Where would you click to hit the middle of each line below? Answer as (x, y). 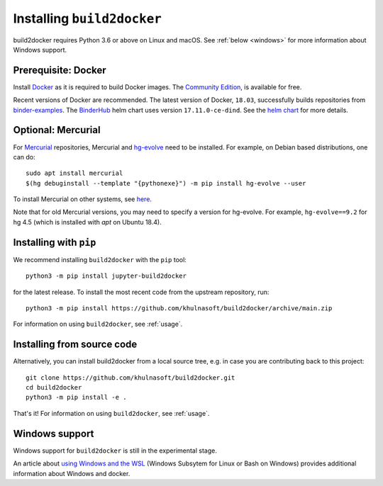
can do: (24, 157)
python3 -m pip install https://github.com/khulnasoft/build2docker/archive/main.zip (179, 308)
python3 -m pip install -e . (76, 397)
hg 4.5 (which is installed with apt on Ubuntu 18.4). (88, 222)
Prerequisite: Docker (60, 70)
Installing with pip (55, 242)
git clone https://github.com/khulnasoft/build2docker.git (131, 378)
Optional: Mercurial (57, 130)
